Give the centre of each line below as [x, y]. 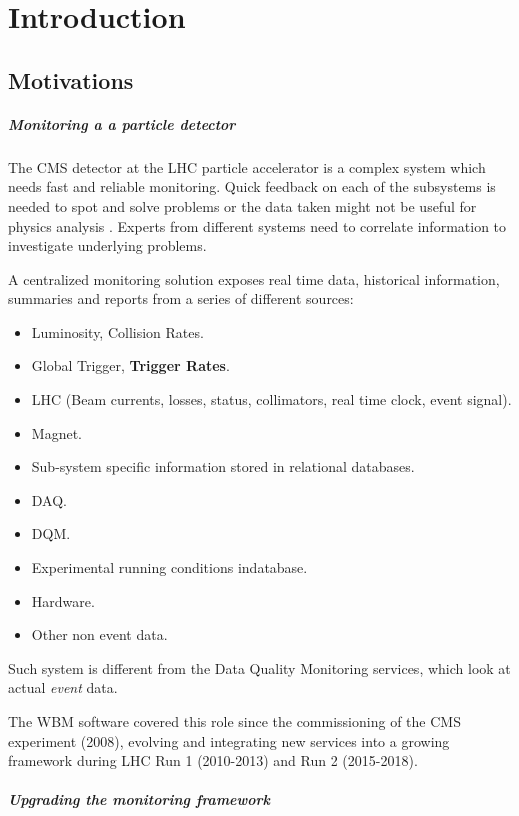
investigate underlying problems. [107, 245]
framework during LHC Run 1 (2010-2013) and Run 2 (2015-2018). [213, 760]
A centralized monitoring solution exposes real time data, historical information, [254, 278]
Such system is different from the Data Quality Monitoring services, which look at [259, 667]
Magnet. [56, 432]
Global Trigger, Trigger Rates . [130, 365]
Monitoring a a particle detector [122, 123]
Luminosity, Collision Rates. [117, 331]
